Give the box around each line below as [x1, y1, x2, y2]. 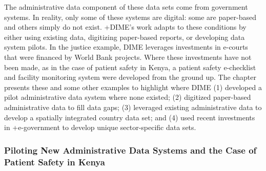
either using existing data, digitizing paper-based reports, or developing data [4, 31, 245, 42]
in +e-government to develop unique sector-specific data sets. [4, 122, 196, 133]
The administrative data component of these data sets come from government [4, 2, 248, 12]
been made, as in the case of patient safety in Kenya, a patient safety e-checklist [4, 61, 256, 72]
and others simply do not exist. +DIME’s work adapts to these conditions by [4, 22, 247, 32]
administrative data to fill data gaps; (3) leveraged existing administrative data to [4, 101, 262, 112]
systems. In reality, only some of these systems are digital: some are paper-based [4, 11, 257, 22]
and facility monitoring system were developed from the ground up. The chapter [4, 72, 256, 82]
